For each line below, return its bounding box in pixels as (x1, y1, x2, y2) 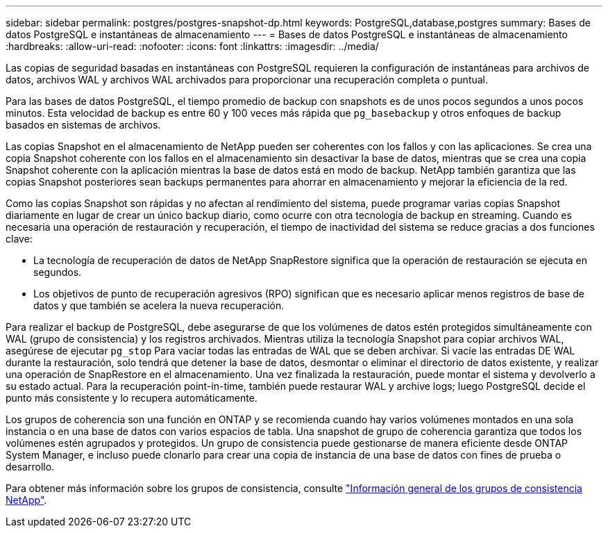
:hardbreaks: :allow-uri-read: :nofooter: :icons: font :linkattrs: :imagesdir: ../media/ (6, 40, 379, 52)
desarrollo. (6, 461, 55, 473)
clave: (6, 233, 33, 245)
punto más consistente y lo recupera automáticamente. (6, 392, 257, 404)
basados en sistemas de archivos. (6, 119, 161, 131)
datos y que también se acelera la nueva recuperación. (33, 300, 285, 311)
